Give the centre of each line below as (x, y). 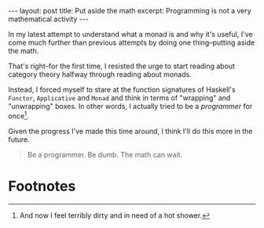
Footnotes (42, 186)
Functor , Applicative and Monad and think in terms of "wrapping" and (119, 98)
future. (19, 139)
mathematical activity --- (48, 19)
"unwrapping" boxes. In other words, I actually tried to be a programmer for (130, 106)
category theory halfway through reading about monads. (100, 74)
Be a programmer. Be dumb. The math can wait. (105, 154)
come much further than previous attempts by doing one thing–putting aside (132, 42)
